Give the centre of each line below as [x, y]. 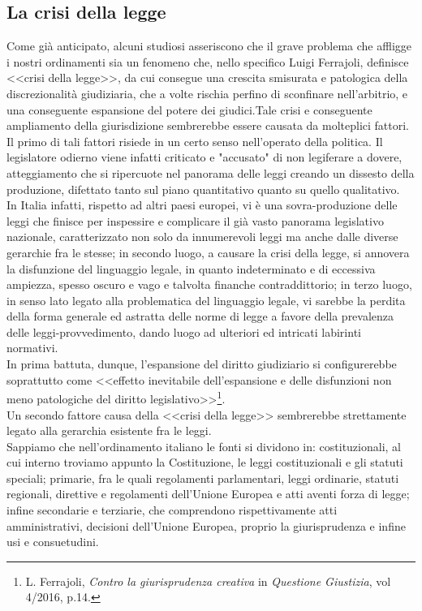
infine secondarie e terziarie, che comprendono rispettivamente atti [172, 510]
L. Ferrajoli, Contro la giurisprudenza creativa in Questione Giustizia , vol [208, 581]
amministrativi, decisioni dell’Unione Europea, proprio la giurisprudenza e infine [206, 525]
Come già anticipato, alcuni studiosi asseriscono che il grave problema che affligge [209, 46]
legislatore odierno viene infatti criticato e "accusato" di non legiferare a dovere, [205, 157]
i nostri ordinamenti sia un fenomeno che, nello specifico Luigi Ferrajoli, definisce [208, 61]
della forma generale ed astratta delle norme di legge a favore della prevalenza [200, 316]
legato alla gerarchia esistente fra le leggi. [109, 430]
